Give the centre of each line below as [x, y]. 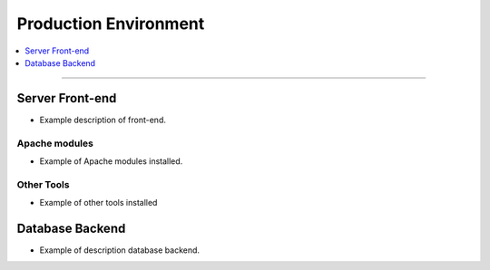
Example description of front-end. [103, 120]
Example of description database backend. [119, 250]
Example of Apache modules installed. [111, 161]
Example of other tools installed [98, 203]
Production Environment [111, 24]
